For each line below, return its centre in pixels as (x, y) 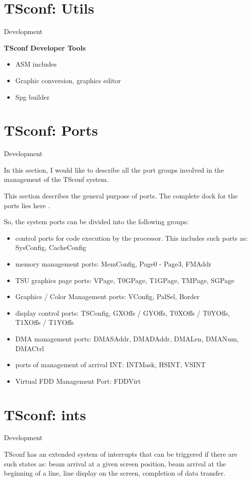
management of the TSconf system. (56, 179)
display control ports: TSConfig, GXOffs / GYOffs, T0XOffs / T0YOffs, (123, 312)
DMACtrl (30, 348)
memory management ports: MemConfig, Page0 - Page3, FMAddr (113, 263)
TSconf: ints (45, 414)
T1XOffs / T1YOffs (45, 322)
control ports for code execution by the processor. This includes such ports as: (132, 238)
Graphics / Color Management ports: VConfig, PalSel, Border (108, 296)
